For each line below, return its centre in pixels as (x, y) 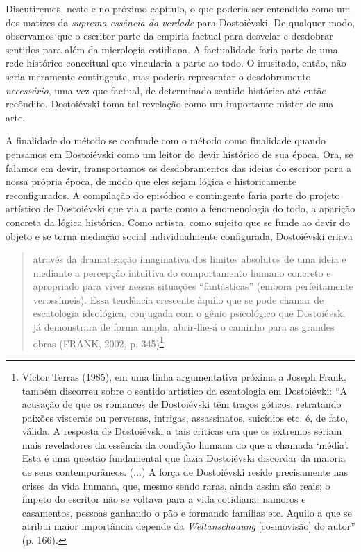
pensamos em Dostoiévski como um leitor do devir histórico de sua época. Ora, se (179, 154)
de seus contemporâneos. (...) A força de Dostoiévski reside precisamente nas (185, 472)
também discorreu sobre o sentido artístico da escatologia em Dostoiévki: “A (184, 390)
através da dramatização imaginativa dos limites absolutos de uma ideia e (190, 259)
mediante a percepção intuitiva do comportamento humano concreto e (182, 272)
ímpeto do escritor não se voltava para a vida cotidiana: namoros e (164, 499)
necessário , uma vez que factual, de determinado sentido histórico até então (166, 90)
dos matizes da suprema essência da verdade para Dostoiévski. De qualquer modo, (180, 22)
